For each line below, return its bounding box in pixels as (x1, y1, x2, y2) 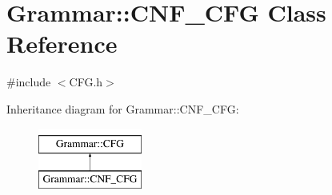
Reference (6, 27, 118, 60)
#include (6, 74, 51, 90)
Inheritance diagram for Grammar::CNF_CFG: (6, 100, 239, 117)
